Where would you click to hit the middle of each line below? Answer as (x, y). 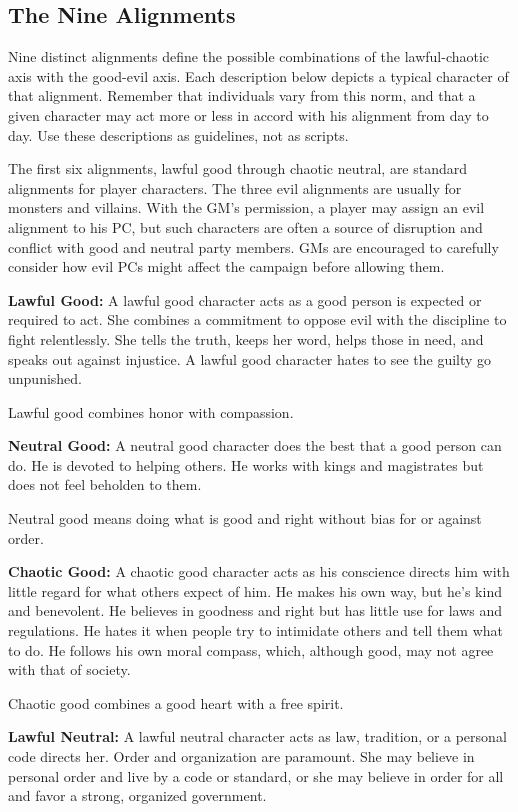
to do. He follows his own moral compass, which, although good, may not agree (251, 649)
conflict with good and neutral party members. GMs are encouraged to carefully (253, 246)
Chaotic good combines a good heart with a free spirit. (176, 702)
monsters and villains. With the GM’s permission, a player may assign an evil (246, 207)
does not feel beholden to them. (105, 484)
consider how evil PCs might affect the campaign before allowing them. (226, 266)
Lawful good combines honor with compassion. (151, 411)
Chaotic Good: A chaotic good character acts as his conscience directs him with (259, 571)
